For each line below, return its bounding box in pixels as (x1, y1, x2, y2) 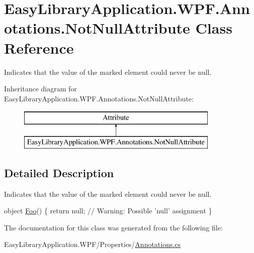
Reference (4, 37, 74, 58)
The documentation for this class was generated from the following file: (4, 222, 223, 232)
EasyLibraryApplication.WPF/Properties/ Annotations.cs (4, 239, 181, 249)
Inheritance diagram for (4, 83, 77, 94)
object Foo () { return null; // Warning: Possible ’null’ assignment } (4, 205, 212, 216)
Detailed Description (4, 165, 114, 180)
